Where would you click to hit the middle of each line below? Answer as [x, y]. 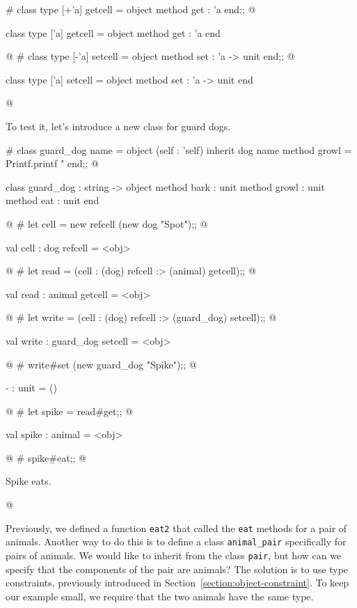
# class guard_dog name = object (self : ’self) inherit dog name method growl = [179, 149]
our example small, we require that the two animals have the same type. [160, 596]
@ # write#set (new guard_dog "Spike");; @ [101, 364]
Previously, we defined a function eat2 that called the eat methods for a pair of [176, 528]
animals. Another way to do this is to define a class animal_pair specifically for [176, 541]
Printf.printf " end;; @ [52, 163]
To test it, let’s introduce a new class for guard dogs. [118, 126]
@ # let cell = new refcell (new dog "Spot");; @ [107, 223]
